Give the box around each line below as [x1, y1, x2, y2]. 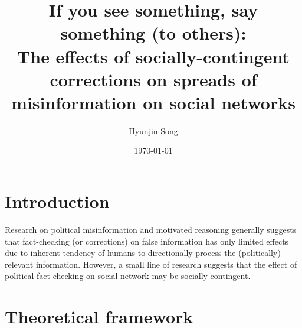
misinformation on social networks [11, 90, 296, 114]
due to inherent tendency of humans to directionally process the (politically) [5, 246, 281, 259]
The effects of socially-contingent [17, 44, 290, 68]
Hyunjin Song [129, 124, 178, 137]
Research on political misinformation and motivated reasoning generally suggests [5, 223, 297, 235]
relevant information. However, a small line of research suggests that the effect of [5, 258, 297, 270]
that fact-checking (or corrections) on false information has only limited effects [5, 235, 289, 247]
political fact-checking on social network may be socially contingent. [5, 269, 251, 282]
